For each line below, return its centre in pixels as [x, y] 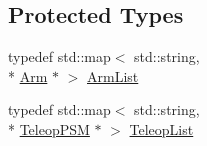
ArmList [113, 75]
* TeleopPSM [49, 128]
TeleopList [161, 128]
